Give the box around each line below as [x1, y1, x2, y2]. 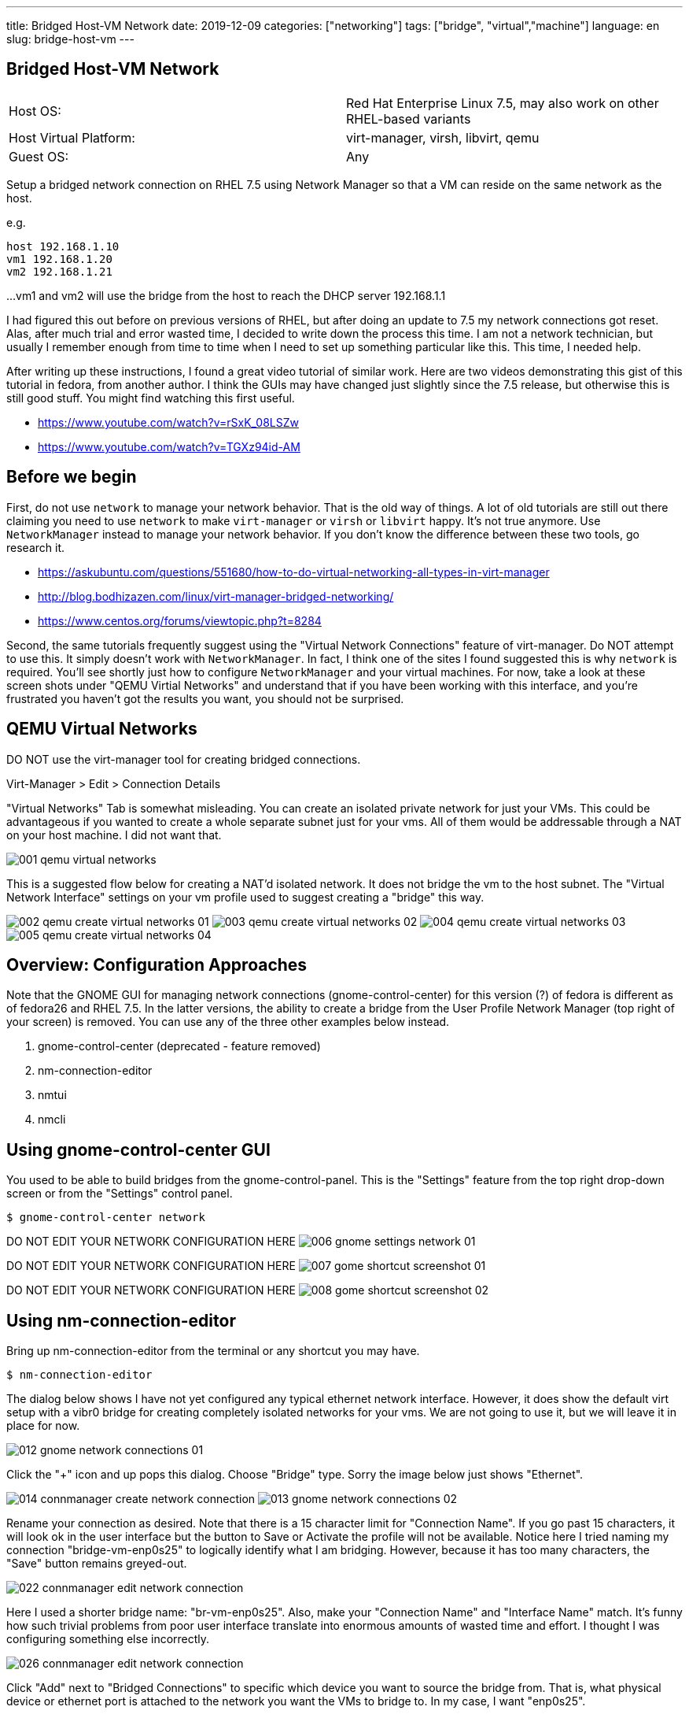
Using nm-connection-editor [6, 1310, 236, 1331]
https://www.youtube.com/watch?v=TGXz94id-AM [38, 439, 300, 453]
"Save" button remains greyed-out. [6, 1557, 187, 1571]
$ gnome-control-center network [6, 1211, 205, 1224]
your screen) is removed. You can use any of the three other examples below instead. [6, 1015, 450, 1029]
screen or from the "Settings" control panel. [6, 1186, 233, 1201]
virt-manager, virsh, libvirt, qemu [346, 129, 540, 146]
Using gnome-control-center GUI [6, 1139, 271, 1160]
